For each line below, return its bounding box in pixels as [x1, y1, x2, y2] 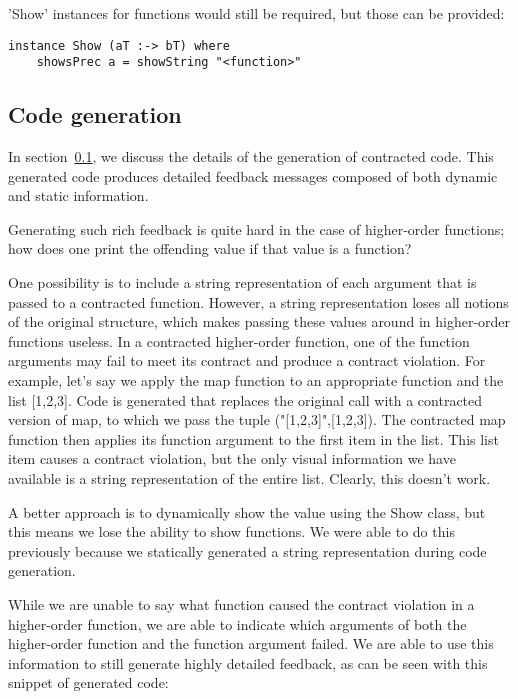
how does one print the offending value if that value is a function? [8, 238, 412, 259]
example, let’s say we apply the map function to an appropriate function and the [8, 370, 504, 391]
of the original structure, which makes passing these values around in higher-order [8, 311, 511, 332]
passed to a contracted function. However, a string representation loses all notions [8, 291, 509, 312]
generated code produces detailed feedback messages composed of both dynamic [8, 165, 498, 186]
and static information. [8, 185, 149, 206]
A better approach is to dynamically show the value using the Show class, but [8, 501, 486, 522]
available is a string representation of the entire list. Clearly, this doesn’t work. [8, 468, 491, 489]
